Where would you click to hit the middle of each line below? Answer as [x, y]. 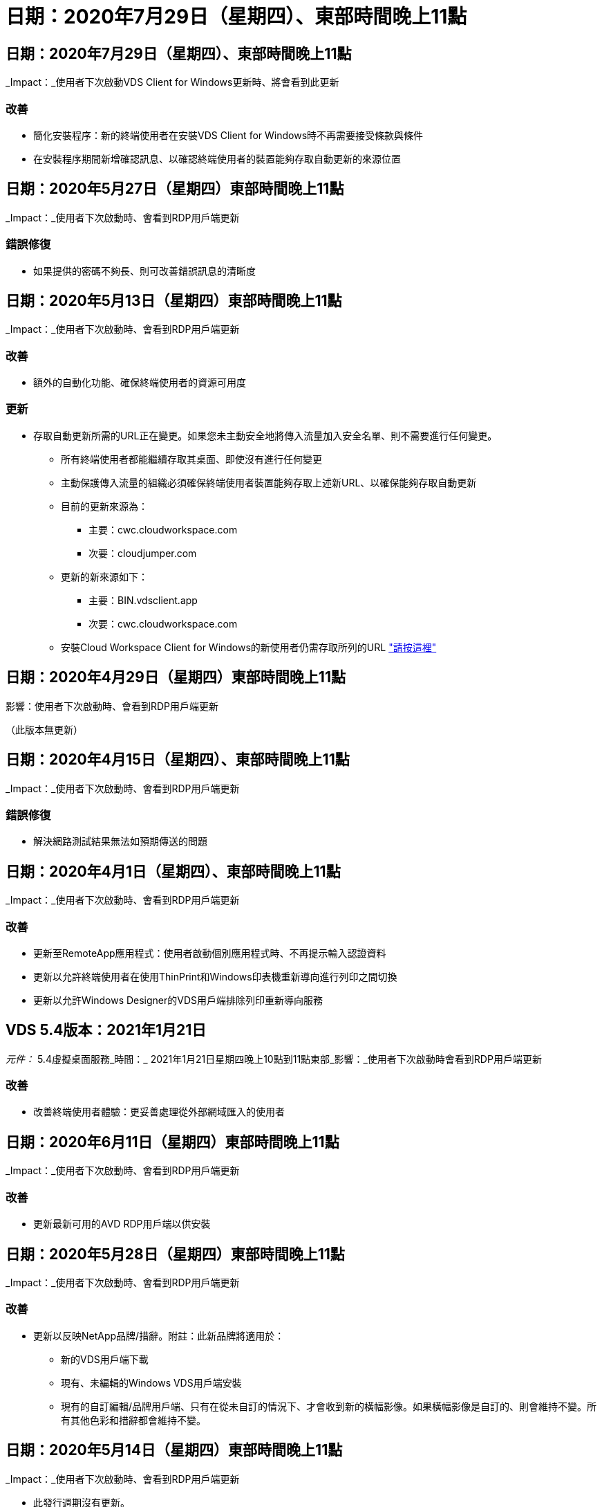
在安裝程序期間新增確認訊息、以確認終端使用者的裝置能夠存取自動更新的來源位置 [217, 158]
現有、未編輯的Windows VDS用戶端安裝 [151, 1382]
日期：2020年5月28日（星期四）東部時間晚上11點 [175, 1254]
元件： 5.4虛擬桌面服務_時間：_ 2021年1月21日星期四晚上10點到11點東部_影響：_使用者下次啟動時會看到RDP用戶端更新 [274, 1059]
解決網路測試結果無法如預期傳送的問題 [120, 841]
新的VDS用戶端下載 [105, 1359]
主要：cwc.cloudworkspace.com [163, 529]
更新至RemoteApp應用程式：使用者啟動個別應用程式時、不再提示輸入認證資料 [210, 953]
